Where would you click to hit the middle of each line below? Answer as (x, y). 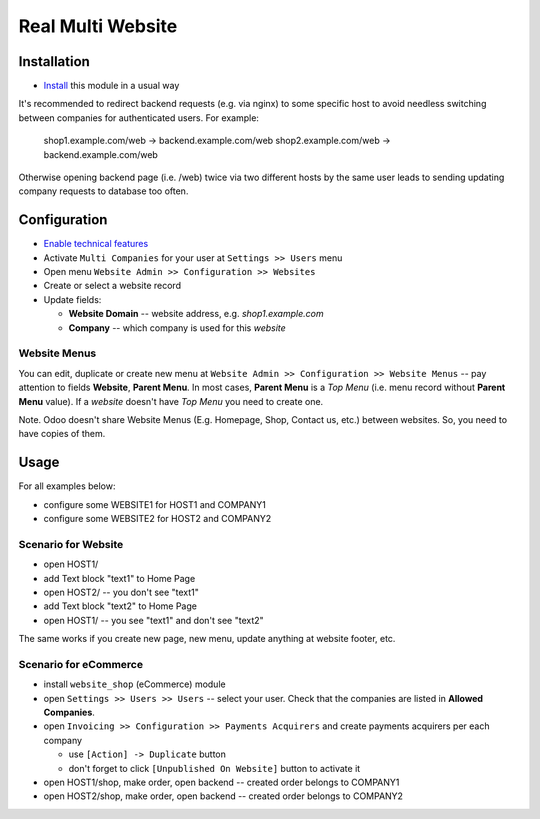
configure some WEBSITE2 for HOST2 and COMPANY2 (157, 519)
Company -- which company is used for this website (177, 327)
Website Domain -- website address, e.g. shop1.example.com (196, 314)
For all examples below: (67, 486)
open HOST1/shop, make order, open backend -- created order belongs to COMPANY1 (221, 782)
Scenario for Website (71, 544)
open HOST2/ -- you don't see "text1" (121, 592)
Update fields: (72, 299)
